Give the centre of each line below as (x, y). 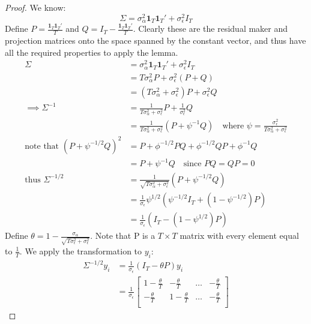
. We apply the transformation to (81, 250)
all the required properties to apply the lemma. (92, 52)
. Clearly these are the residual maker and (210, 28)
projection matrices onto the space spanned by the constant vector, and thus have (155, 40)
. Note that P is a (123, 235)
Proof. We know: (35, 7)
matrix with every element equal (239, 235)
